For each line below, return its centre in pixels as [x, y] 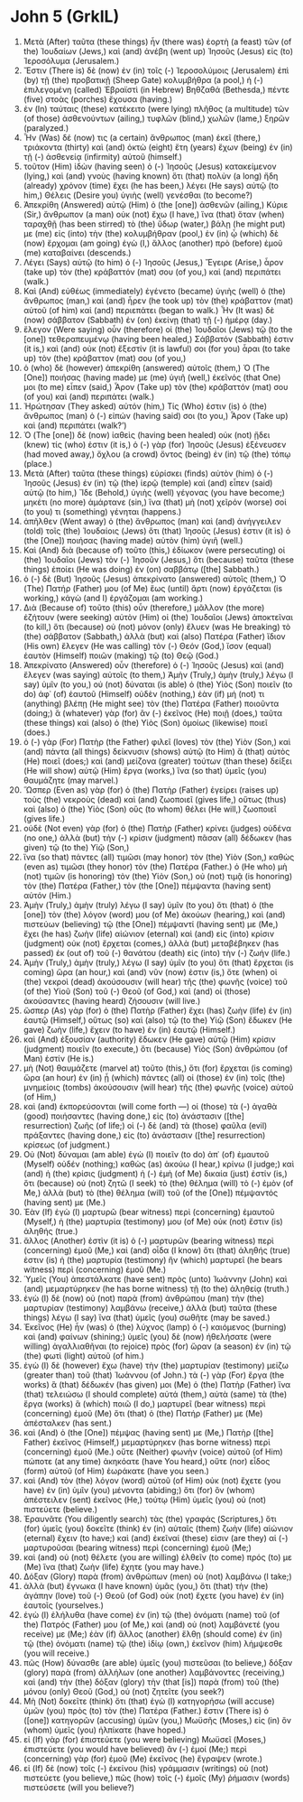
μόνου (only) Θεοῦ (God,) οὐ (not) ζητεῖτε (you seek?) [124, 1691]
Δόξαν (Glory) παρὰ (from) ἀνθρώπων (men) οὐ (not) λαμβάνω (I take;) [157, 1576]
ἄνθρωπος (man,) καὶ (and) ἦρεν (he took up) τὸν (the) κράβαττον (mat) [158, 301]
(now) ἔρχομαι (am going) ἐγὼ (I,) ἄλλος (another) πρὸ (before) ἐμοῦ [153, 243]
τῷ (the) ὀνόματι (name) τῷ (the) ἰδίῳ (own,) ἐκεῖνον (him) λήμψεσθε [153, 1643]
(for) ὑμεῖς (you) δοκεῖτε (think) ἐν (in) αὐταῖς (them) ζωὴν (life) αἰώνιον [158, 1528]
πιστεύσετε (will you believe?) [78, 1787]
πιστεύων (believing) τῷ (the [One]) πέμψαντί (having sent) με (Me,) [151, 924]
